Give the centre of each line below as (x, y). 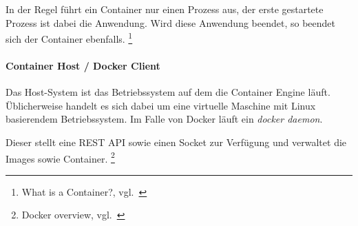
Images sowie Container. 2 (60, 157)
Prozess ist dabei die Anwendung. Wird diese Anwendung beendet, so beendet (170, 22)
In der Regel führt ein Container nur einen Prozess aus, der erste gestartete (165, 9)
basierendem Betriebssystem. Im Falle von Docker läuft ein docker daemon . (164, 119)
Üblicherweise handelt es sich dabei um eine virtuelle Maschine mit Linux (161, 105)
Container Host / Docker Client (83, 66)
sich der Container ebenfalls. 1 (69, 38)
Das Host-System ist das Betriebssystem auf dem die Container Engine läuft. (168, 92)
